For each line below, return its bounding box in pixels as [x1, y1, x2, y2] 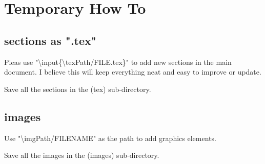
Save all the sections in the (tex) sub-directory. [4, 83, 151, 94]
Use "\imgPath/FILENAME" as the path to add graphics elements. [4, 132, 216, 143]
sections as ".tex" [4, 32, 96, 48]
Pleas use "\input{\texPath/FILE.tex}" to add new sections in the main [4, 56, 232, 67]
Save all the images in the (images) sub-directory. [4, 150, 159, 160]
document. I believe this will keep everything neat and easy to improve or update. [4, 66, 261, 77]
